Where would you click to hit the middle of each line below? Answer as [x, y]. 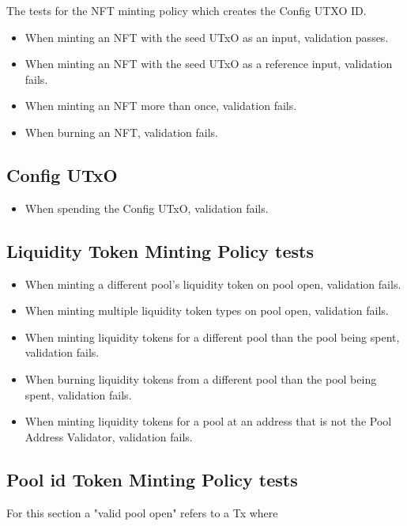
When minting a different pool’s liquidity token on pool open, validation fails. [213, 284]
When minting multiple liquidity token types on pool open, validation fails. [207, 310]
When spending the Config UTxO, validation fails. [147, 208]
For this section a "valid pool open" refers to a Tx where [142, 512]
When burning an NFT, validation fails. [121, 132]
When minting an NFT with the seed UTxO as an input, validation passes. [207, 37]
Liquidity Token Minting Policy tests [160, 250]
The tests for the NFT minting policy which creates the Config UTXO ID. [187, 10]
